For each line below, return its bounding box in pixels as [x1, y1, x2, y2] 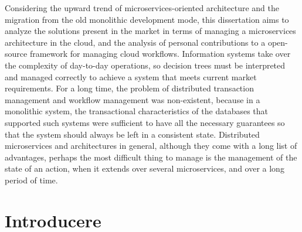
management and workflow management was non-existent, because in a [5, 93, 260, 105]
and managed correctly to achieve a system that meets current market [5, 70, 257, 83]
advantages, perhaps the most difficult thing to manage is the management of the [5, 151, 297, 163]
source [5, 47, 28, 60]
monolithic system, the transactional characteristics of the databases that [5, 105, 269, 117]
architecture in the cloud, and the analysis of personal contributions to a [5, 36, 266, 48]
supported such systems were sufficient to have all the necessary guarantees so [5, 116, 285, 128]
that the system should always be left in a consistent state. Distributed [5, 128, 260, 140]
